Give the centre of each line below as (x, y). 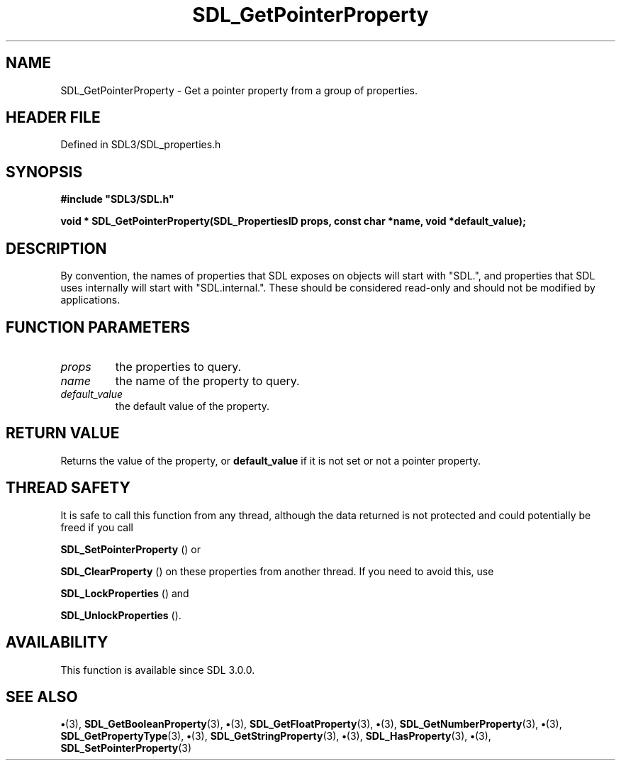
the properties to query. (178, 366)
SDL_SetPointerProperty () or (131, 549)
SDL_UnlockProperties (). (121, 615)
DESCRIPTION (56, 248)
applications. (90, 300)
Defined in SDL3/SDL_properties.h (141, 145)
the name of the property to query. (207, 381)
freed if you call (97, 527)
